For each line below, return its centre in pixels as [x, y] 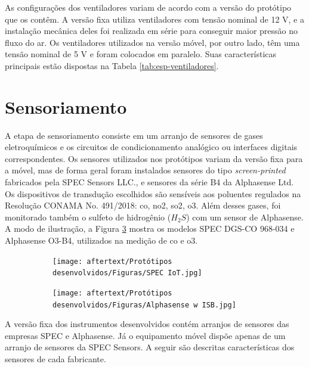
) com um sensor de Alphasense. [245, 217]
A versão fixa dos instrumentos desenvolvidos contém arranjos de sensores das [147, 324]
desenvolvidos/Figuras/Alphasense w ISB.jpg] [144, 305]
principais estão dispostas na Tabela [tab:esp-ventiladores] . [112, 65]
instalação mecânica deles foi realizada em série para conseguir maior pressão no [152, 31]
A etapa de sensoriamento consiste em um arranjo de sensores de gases [134, 135]
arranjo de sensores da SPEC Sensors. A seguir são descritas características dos [150, 347]
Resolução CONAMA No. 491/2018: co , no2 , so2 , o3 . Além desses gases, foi [143, 205]
